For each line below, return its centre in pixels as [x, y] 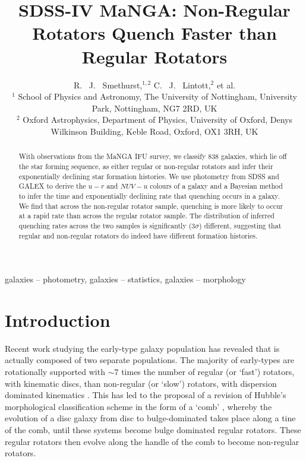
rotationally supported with [55, 372]
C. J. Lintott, [182, 85]
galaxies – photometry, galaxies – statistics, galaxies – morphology [125, 279]
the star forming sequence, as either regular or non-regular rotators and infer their [146, 166]
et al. [226, 85]
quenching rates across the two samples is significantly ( [105, 225]
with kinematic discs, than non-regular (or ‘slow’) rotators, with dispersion [141, 383]
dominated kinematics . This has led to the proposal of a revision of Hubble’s [146, 395]
